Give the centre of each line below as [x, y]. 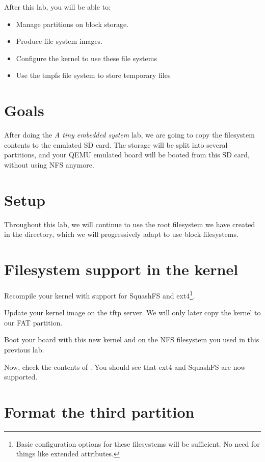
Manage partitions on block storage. [72, 24]
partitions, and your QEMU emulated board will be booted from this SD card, [127, 155]
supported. [21, 377]
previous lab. [24, 349]
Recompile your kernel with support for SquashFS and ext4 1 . [100, 294]
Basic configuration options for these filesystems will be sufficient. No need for [138, 443]
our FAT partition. [33, 322]
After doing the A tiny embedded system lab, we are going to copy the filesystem [129, 135]
